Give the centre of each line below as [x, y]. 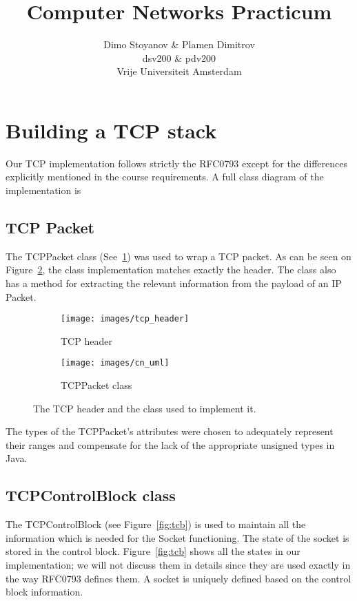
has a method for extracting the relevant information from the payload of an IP [174, 283]
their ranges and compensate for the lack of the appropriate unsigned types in [170, 444]
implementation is [43, 190]
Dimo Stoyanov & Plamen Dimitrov [179, 44]
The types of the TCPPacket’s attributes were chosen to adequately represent [170, 431]
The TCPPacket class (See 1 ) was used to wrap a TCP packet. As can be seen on [178, 256]
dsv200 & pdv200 [179, 57]
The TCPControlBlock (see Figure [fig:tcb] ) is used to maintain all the [156, 524]
